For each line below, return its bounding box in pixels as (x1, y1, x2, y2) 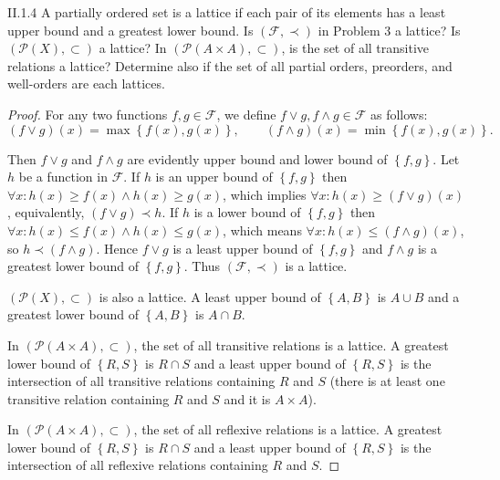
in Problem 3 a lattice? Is (318, 20, 461, 39)
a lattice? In (99, 38, 167, 57)
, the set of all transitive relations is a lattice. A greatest (133, 335, 449, 354)
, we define (216, 104, 276, 123)
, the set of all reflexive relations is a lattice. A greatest (133, 420, 443, 439)
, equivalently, (7, 203, 85, 222)
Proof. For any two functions (7, 104, 168, 123)
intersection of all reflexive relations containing (7, 455, 268, 475)
